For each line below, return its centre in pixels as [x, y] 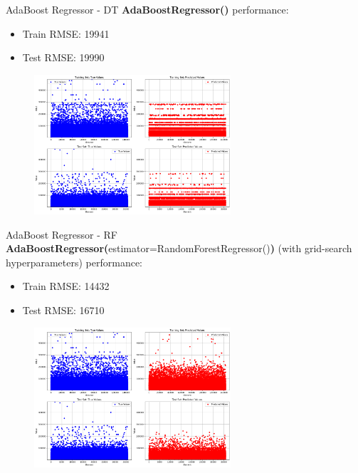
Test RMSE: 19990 [63, 57]
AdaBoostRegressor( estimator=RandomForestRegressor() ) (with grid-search [179, 248]
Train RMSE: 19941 [66, 33]
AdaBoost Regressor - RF [62, 234]
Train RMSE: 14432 [66, 286]
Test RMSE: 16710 [63, 310]
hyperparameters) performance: [74, 262]
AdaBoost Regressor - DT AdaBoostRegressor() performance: [147, 9]
